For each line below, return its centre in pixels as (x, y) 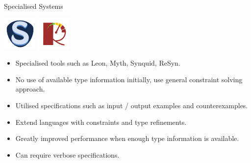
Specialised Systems (34, 6)
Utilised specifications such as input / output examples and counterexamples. (132, 105)
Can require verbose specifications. (67, 154)
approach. (30, 89)
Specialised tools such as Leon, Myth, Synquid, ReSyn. (98, 63)
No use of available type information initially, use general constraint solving (129, 79)
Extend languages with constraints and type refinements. (101, 122)
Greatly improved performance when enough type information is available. (127, 138)
